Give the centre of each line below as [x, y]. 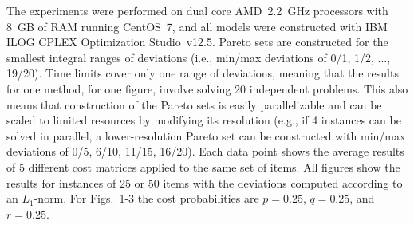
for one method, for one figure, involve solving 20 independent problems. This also [207, 88]
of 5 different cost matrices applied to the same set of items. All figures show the [203, 166]
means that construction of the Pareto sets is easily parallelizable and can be [194, 104]
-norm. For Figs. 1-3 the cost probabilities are [146, 198]
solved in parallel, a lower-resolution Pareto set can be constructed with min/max [206, 135]
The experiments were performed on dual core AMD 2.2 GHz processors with [197, 10]
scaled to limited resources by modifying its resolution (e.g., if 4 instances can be [204, 120]
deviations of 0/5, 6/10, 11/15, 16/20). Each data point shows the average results [205, 151]
